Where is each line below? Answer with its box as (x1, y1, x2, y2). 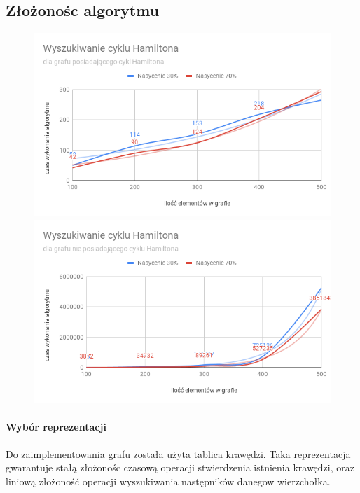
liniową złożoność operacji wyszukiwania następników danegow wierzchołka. (6, 473, 331, 488)
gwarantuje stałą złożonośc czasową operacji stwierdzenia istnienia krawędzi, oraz (6, 460, 354, 475)
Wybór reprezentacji (6, 419, 106, 434)
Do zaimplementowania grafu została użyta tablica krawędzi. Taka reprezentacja (6, 446, 351, 461)
